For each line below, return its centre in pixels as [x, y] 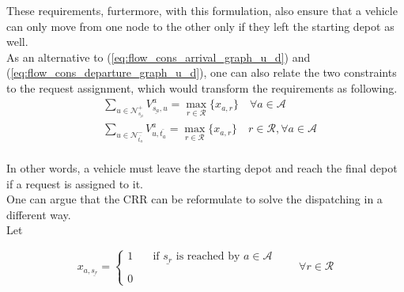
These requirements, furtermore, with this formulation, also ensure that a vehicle [202, 10]
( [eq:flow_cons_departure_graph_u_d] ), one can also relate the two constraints [202, 72]
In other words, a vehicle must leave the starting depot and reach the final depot [202, 168]
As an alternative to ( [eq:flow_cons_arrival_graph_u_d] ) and [159, 57]
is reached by [208, 257]
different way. [39, 214]
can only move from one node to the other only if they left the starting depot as [200, 26]
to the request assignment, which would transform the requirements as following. [202, 87]
